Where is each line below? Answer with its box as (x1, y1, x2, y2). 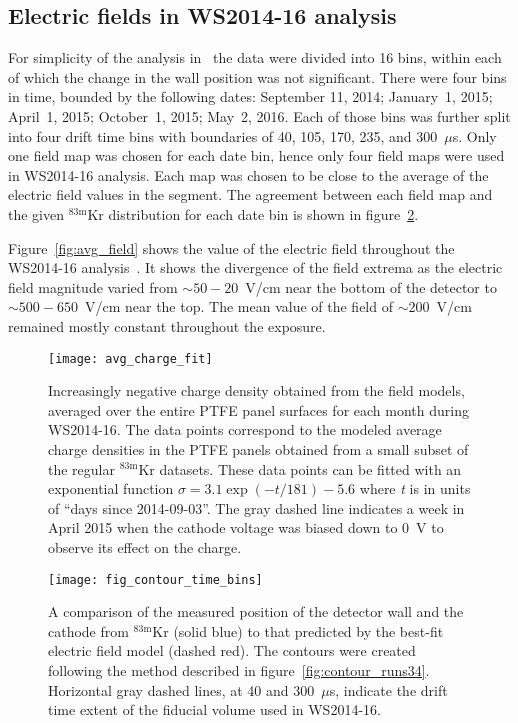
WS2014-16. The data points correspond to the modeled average (48, 419, 442, 440)
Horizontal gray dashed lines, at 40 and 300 (48, 679, 315, 700)
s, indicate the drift (329, 679, 448, 700)
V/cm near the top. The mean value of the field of (84, 296, 393, 317)
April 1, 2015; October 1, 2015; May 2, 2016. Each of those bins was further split (8, 105, 511, 126)
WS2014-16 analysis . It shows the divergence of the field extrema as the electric (8, 257, 503, 278)
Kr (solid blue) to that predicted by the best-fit (152, 620, 444, 641)
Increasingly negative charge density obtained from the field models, (48, 380, 465, 401)
